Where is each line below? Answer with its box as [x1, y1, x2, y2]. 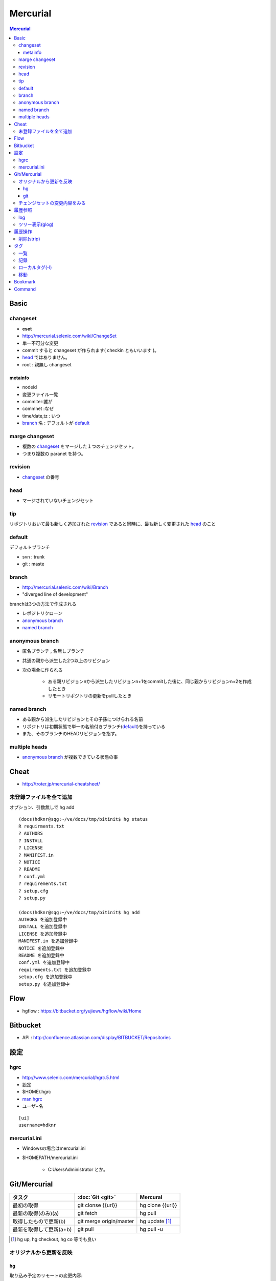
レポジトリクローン [22, 610, 63, 616]
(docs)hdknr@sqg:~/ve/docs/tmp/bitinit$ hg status [18, 816, 148, 822]
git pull [77, 1225, 94, 1232]
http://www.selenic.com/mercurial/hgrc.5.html [22, 1074, 120, 1081]
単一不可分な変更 [22, 340, 58, 346]
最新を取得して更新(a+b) [12, 1226, 72, 1233]
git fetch [77, 1209, 98, 1216]
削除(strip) [18, 236, 40, 242]
